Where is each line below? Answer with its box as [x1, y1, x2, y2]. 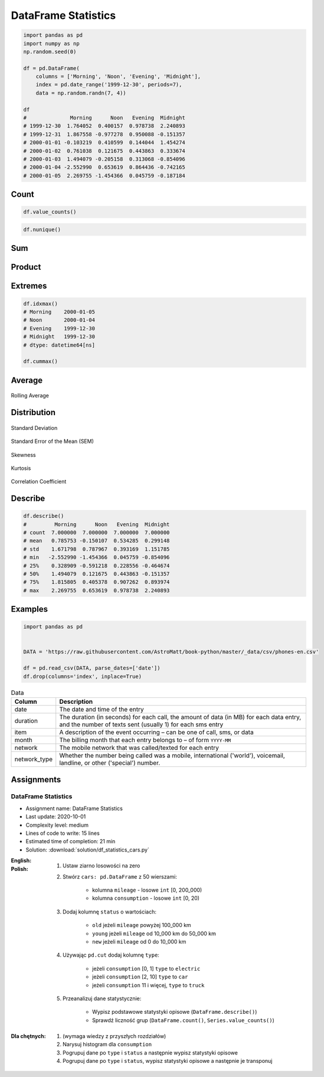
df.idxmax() [23, 300, 58, 307]
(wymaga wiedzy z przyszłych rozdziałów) [63, 1033, 166, 1040]
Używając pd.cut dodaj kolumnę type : [63, 951, 159, 959]
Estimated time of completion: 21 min [25, 838, 116, 845]
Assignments [11, 774, 61, 785]
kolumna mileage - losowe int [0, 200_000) [92, 886, 202, 893]
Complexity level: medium [25, 821, 89, 828]
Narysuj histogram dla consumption [63, 1041, 152, 1048]
